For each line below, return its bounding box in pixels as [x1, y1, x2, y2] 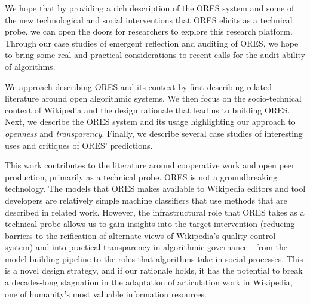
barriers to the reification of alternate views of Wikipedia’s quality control [5, 229, 276, 241]
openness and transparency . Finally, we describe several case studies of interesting [5, 127, 303, 139]
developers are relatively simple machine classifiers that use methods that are [5, 194, 287, 206]
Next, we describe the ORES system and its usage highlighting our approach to [5, 115, 296, 128]
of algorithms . [5, 60, 56, 72]
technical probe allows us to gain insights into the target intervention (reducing [5, 217, 295, 230]
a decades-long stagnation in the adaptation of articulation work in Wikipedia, [5, 276, 293, 288]
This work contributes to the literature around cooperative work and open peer [5, 159, 295, 171]
